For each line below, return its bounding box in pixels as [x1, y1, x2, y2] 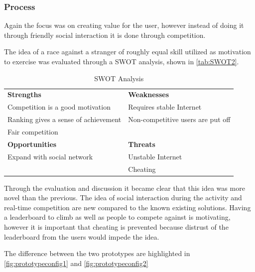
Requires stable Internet [128, 102, 202, 112]
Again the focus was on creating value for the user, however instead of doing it [4, 20, 244, 30]
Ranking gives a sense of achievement [7, 114, 122, 125]
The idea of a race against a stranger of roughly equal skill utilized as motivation [4, 46, 251, 57]
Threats [128, 138, 155, 149]
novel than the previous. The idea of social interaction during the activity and [4, 192, 242, 203]
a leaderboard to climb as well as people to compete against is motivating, [4, 212, 231, 222]
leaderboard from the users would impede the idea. [4, 231, 159, 242]
